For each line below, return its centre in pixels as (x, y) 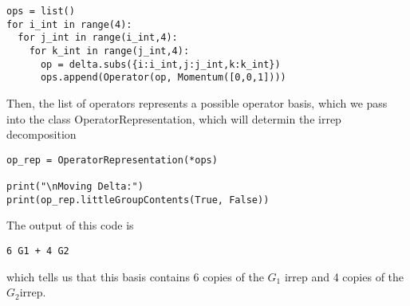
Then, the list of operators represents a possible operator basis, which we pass (197, 102)
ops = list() (41, 11)
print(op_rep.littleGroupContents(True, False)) (138, 200)
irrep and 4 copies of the (344, 276)
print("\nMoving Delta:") (75, 187)
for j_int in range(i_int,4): (98, 38)
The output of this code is (70, 225)
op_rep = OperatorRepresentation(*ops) (112, 160)
